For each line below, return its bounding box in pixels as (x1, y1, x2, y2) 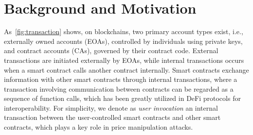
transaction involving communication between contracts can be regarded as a (4, 83, 234, 94)
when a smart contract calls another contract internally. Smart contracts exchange (4, 64, 249, 75)
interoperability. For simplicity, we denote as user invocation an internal (4, 102, 218, 113)
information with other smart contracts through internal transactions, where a (4, 74, 237, 84)
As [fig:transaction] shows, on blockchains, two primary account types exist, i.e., (4, 26, 243, 37)
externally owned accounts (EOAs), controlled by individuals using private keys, (4, 36, 243, 46)
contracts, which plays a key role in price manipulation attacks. (4, 122, 193, 132)
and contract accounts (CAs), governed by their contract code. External (4, 45, 218, 56)
